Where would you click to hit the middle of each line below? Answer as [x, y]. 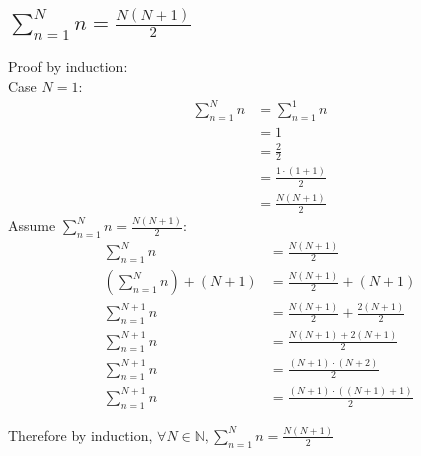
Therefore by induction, [80, 434]
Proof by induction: [68, 66]
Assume [32, 225]
